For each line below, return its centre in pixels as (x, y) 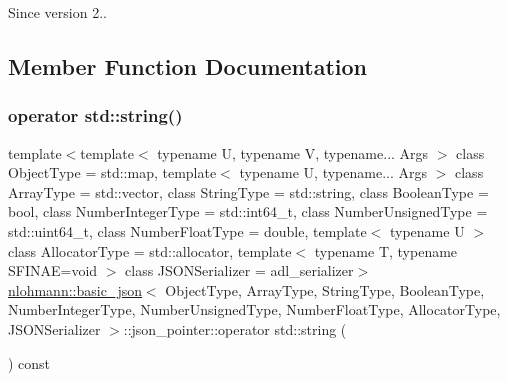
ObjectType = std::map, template (112, 172)
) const (29, 362)
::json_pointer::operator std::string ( (235, 328)
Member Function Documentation (188, 65)
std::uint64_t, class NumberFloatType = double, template (187, 230)
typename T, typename (386, 250)
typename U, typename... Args (333, 172)
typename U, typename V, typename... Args (293, 152)
